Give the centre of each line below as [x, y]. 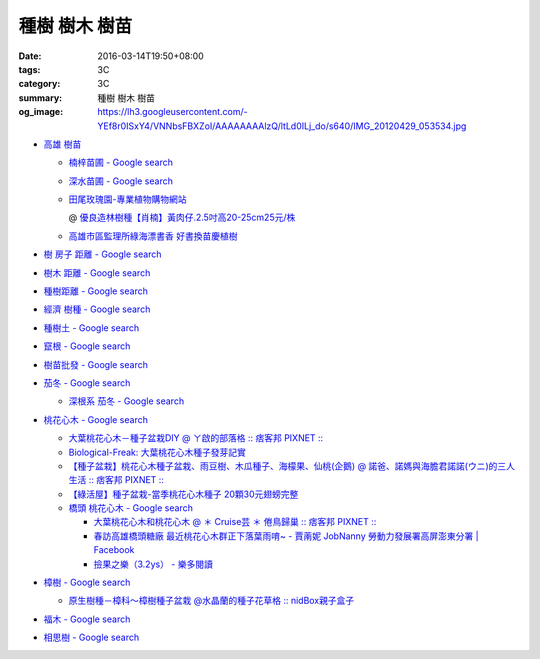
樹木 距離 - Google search [97, 272]
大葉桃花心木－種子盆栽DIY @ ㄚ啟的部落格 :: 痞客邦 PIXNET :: [196, 438]
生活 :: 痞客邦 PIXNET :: [116, 480]
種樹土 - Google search [91, 327]
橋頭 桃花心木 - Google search [131, 508]
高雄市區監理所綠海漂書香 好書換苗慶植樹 [153, 236]
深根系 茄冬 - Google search [126, 401]
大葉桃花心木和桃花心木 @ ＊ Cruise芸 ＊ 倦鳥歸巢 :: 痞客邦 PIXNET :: [235, 522]
